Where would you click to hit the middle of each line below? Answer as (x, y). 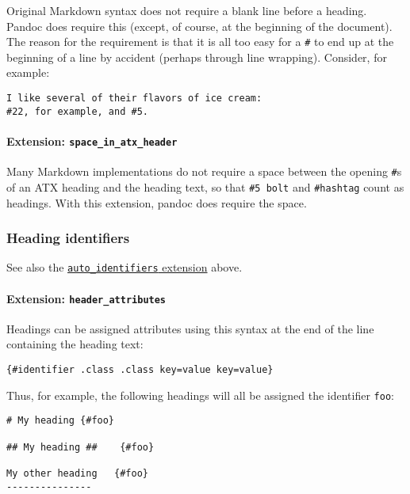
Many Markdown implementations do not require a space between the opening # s (204, 171)
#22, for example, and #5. (77, 111)
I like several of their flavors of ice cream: (134, 99)
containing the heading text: (75, 344)
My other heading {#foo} (77, 473)
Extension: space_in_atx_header (92, 141)
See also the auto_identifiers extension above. (125, 267)
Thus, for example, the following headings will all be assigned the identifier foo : (200, 395)
